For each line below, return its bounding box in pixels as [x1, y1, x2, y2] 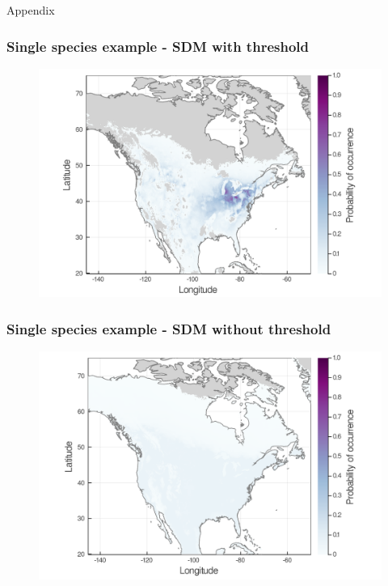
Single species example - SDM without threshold [6, 318, 331, 338]
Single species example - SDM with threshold [6, 36, 309, 56]
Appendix [6, 2, 55, 18]
